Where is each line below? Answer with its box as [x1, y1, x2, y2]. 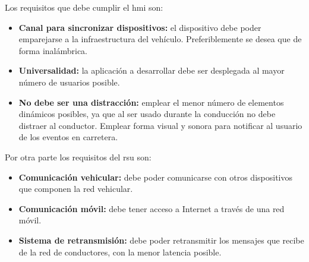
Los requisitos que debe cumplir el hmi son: [5, 1, 163, 13]
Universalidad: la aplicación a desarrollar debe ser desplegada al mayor [18, 64, 285, 77]
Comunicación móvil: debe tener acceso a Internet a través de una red [18, 202, 285, 214]
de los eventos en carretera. [18, 131, 118, 143]
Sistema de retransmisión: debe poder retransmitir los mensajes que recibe [18, 233, 304, 246]
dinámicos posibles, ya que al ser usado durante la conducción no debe [18, 108, 276, 120]
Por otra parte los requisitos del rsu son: [5, 150, 152, 163]
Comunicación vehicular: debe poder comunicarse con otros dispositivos [18, 171, 292, 183]
